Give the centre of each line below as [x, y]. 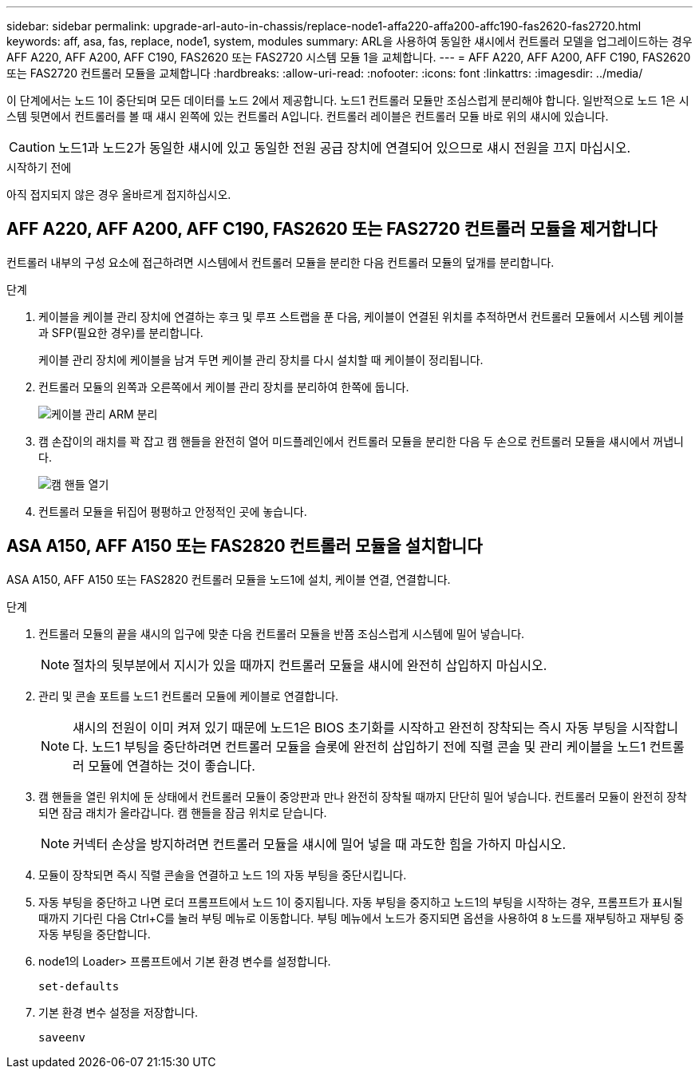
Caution [32, 147]
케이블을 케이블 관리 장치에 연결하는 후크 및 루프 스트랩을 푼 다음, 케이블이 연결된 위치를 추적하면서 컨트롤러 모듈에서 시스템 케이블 [361, 316]
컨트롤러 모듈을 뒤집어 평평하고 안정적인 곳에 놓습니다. [173, 511]
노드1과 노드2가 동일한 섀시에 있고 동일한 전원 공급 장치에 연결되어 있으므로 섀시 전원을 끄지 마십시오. [345, 148]
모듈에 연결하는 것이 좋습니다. [172, 766]
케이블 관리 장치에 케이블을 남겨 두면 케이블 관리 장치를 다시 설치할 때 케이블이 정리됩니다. [261, 359]
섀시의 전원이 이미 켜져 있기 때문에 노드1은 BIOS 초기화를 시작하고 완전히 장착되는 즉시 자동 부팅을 [350, 727]
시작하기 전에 [39, 167]
